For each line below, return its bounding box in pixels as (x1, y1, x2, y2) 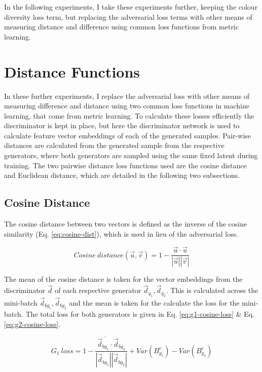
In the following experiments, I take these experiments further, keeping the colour (4, 2, 258, 12)
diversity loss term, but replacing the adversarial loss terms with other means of (4, 11, 252, 22)
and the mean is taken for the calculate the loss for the (69, 297, 240, 308)
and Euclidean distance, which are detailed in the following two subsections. (4, 170, 240, 180)
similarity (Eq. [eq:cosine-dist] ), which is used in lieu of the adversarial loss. (4, 228, 239, 239)
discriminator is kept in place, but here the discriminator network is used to (4, 120, 240, 131)
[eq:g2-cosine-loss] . (4, 318, 61, 329)
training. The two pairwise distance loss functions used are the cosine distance (4, 160, 247, 170)
